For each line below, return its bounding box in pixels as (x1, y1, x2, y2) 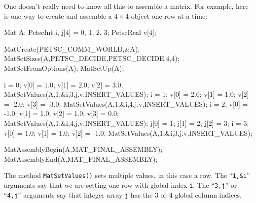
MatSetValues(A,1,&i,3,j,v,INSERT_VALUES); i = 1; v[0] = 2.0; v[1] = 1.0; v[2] (4, 89, 249, 99)
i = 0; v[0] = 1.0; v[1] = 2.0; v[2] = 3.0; (4, 79, 123, 89)
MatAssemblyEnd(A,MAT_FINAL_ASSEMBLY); (4, 153, 158, 164)
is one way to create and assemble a (4, 10, 112, 21)
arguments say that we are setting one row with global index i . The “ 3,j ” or (4, 179, 237, 190)
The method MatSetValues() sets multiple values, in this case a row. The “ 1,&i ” (4, 170, 250, 180)
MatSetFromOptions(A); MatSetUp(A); (4, 62, 124, 73)
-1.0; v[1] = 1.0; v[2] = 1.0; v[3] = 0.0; (4, 108, 119, 118)
